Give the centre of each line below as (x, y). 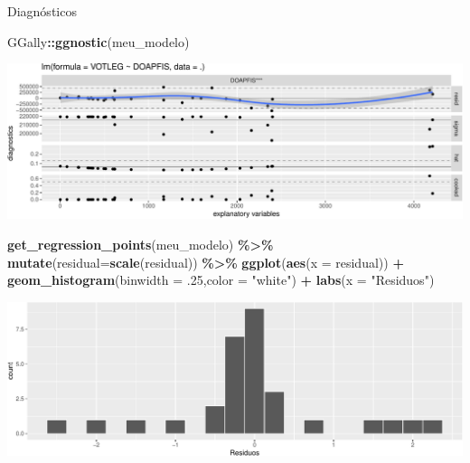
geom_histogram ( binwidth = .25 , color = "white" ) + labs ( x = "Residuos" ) (221, 280)
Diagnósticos (42, 11)
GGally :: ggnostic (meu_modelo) (99, 41)
